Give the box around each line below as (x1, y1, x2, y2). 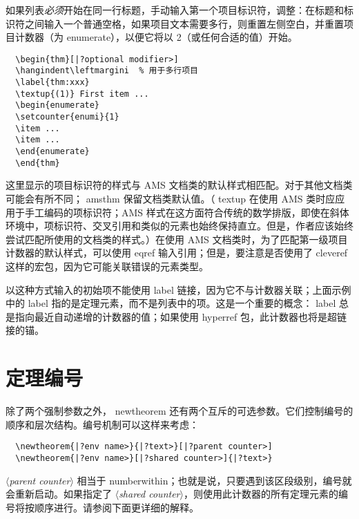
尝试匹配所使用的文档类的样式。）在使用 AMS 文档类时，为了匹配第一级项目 (6, 232, 348, 246)
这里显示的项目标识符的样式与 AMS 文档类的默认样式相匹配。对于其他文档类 (6, 178, 353, 192)
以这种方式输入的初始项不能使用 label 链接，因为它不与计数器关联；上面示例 (6, 282, 351, 296)
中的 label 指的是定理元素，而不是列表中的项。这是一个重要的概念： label (6, 296, 336, 310)
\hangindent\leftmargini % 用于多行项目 (15, 66, 198, 76)
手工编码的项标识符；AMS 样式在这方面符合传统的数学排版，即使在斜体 (24, 205, 349, 219)
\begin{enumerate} (15, 100, 100, 111)
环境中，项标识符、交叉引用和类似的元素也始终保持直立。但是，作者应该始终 (6, 218, 353, 233)
